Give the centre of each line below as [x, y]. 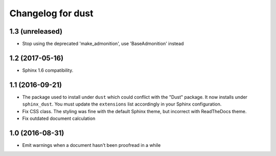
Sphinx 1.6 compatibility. [48, 70]
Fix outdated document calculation [59, 119]
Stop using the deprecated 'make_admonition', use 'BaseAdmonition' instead [103, 44]
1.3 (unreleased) [36, 31]
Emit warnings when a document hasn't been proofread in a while [91, 145]
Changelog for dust [52, 13]
